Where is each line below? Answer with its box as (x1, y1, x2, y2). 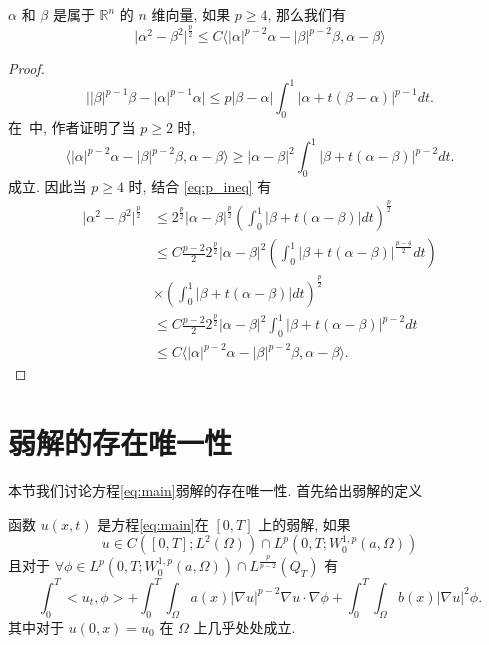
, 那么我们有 (267, 4, 347, 24)
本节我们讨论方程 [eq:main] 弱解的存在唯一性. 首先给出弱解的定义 (8, 480, 423, 501)
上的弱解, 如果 (258, 513, 351, 534)
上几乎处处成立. (193, 616, 296, 637)
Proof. (8, 58, 45, 79)
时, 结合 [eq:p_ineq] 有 (128, 175, 272, 196)
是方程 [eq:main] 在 (97, 513, 209, 534)
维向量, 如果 (151, 4, 231, 24)
